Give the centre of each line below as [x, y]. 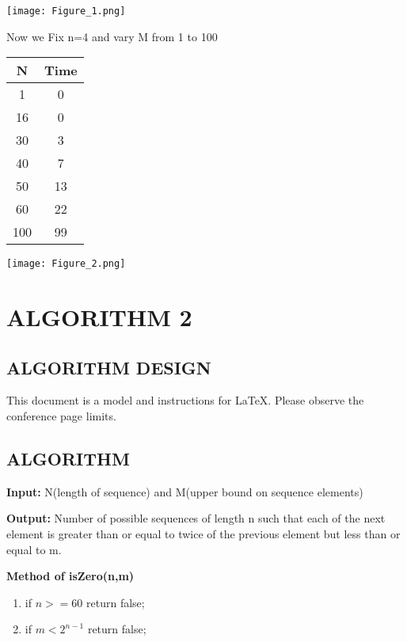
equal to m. [34, 549]
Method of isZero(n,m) [70, 576]
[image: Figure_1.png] [66, 11]
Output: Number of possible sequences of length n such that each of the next [196, 518]
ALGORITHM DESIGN [109, 367]
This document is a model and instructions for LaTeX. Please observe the [185, 400]
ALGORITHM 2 [99, 317]
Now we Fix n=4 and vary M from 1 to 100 [112, 36]
